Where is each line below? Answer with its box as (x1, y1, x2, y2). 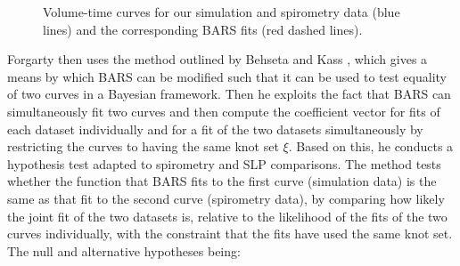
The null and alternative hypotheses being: (7, 241, 241, 260)
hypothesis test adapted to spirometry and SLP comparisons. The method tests (7, 154, 441, 173)
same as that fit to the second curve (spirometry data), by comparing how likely (7, 189, 445, 207)
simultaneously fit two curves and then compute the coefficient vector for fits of (7, 101, 440, 120)
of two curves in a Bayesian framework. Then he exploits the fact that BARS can (7, 85, 451, 103)
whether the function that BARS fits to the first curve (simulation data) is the (7, 172, 437, 190)
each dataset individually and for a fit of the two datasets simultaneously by (7, 119, 423, 138)
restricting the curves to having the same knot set (7, 137, 279, 156)
